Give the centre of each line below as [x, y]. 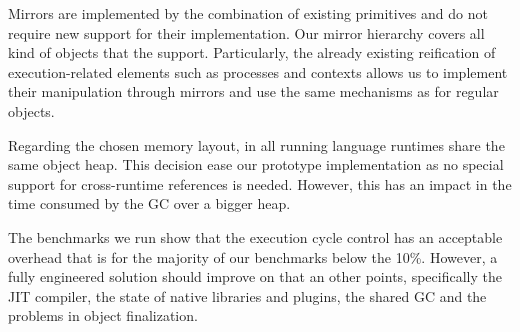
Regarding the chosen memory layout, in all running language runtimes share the [256, 144]
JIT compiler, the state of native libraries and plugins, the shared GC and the [247, 295]
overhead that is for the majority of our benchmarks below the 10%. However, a [253, 256]
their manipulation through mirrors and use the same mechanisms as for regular [253, 91]
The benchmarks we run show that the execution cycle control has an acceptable [255, 236]
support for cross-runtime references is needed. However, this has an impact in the [260, 183]
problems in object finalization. [103, 315]
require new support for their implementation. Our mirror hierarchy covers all [246, 32]
